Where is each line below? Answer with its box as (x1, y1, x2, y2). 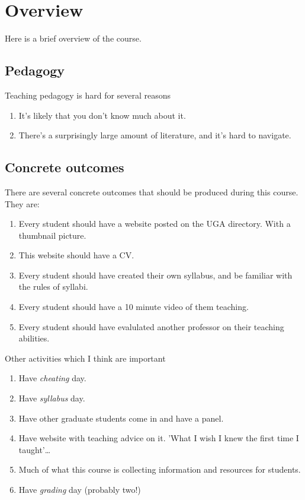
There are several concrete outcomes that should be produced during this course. (5, 185, 298, 198)
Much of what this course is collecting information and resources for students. (18, 463, 301, 476)
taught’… (18, 443, 51, 455)
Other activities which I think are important (5, 352, 166, 364)
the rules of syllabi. (18, 280, 88, 293)
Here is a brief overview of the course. (5, 32, 142, 45)
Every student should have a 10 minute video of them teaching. (18, 300, 249, 313)
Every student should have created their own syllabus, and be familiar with (18, 268, 293, 281)
